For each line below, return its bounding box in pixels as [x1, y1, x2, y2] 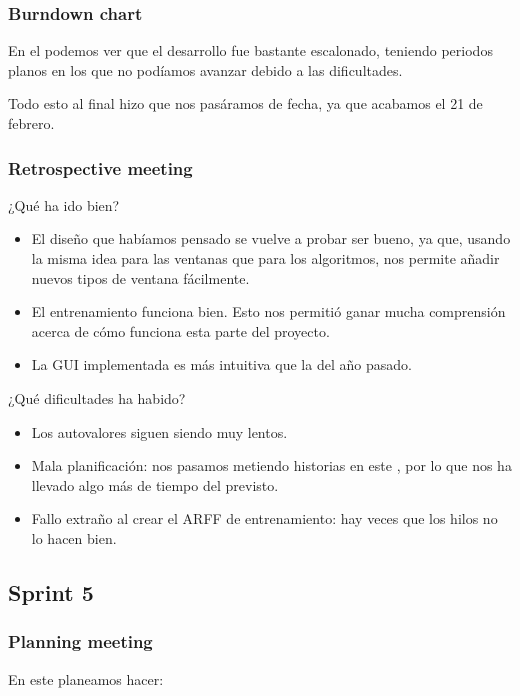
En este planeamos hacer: [8, 668, 164, 689]
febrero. [8, 113, 55, 133]
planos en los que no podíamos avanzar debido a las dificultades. [8, 59, 403, 80]
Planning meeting [8, 629, 153, 654]
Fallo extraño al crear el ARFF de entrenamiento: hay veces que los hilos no [31, 508, 498, 529]
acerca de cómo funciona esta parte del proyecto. [31, 320, 330, 341]
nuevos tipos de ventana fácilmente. [31, 267, 250, 288]
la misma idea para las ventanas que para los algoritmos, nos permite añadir [31, 248, 500, 268]
